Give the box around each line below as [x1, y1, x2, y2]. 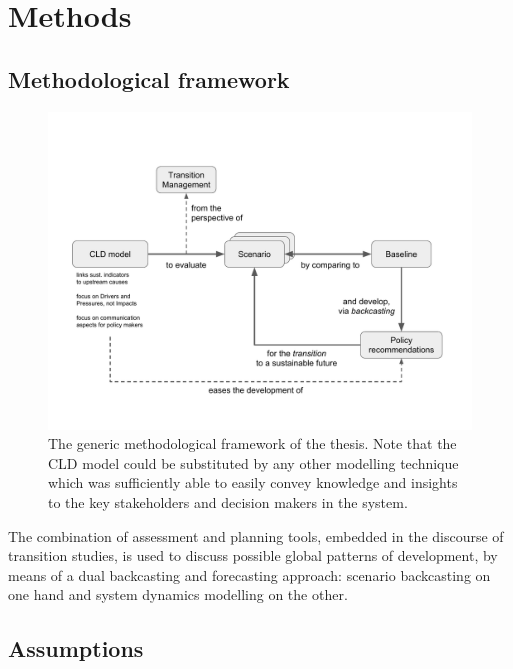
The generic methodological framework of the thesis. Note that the [48, 433, 457, 454]
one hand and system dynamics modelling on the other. [8, 584, 348, 605]
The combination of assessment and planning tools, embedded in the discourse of [8, 525, 504, 546]
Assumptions [8, 633, 144, 664]
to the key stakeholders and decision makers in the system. [48, 491, 408, 512]
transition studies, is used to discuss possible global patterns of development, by [8, 545, 498, 566]
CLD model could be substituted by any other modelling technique [48, 452, 459, 473]
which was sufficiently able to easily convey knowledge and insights [48, 472, 458, 493]
